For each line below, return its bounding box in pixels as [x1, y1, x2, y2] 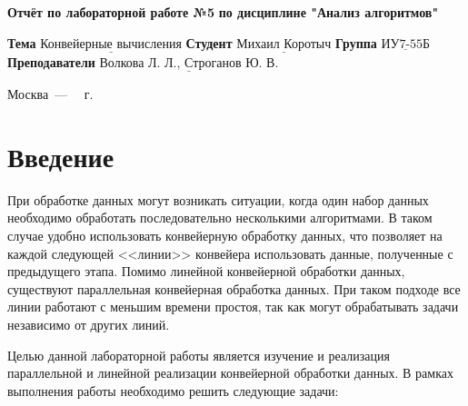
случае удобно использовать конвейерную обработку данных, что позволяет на [7, 225, 443, 244]
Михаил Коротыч [236, 37, 332, 51]
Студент [185, 33, 233, 52]
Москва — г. [7, 84, 94, 104]
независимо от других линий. [7, 314, 170, 333]
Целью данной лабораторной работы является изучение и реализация [7, 345, 390, 364]
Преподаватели [7, 52, 95, 71]
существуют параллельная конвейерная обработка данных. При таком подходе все [7, 279, 461, 298]
